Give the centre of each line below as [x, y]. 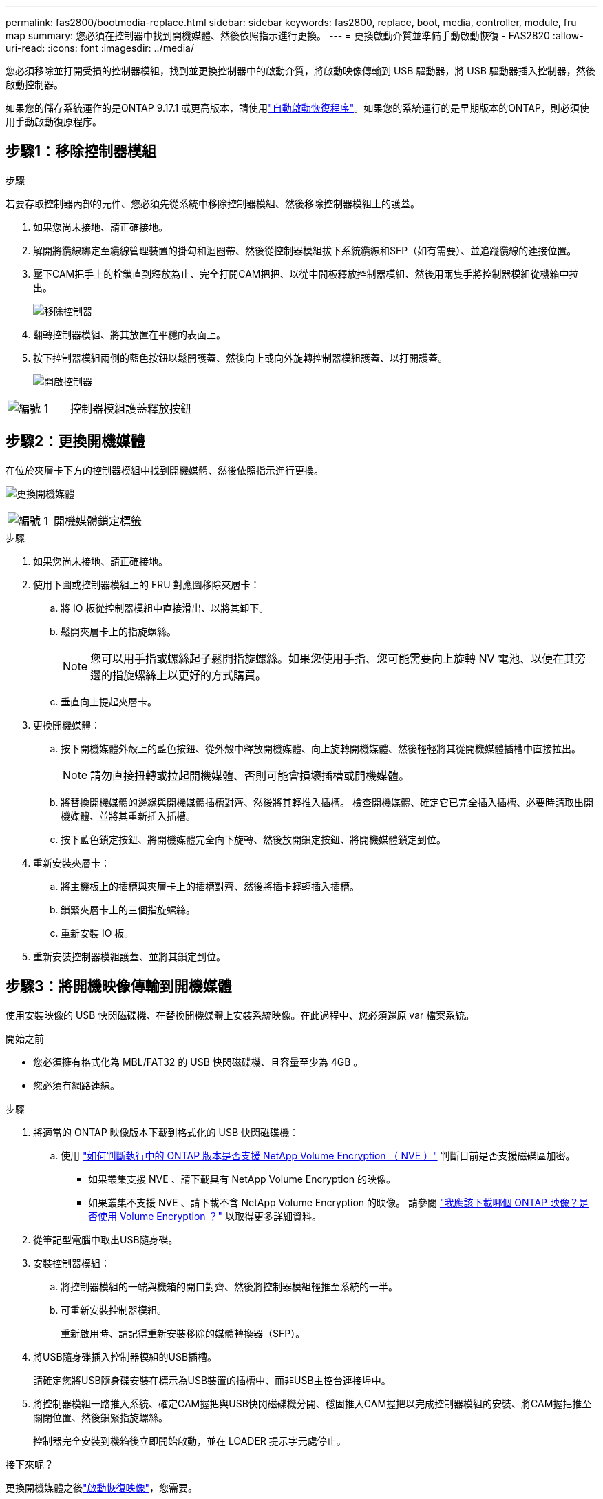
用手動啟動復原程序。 [54, 122]
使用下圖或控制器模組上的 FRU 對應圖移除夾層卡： [147, 584]
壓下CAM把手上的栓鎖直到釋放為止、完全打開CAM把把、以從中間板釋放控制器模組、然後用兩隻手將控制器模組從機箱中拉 [306, 273]
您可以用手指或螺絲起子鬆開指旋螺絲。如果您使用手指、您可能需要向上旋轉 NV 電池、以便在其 [333, 658]
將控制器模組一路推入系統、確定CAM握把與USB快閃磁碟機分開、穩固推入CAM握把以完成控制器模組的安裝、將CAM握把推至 [313, 1403]
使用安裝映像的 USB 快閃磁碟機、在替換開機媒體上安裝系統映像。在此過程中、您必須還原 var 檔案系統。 [240, 1015]
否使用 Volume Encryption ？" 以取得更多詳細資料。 [205, 1216]
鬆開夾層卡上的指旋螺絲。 [118, 631]
